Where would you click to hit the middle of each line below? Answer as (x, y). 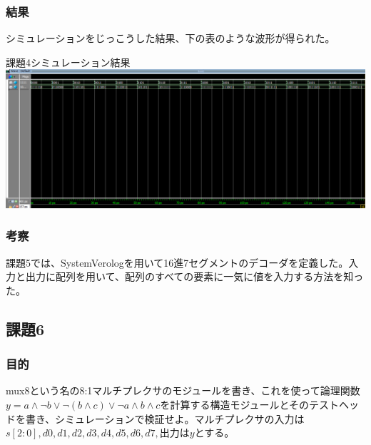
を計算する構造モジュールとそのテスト (249, 404)
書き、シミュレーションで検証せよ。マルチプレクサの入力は (165, 418)
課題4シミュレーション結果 (68, 62)
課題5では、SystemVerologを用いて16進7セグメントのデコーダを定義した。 (177, 262)
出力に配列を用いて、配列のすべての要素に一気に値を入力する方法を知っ (194, 276)
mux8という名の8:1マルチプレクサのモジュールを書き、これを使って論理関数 (183, 390)
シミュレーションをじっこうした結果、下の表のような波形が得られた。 (171, 38)
